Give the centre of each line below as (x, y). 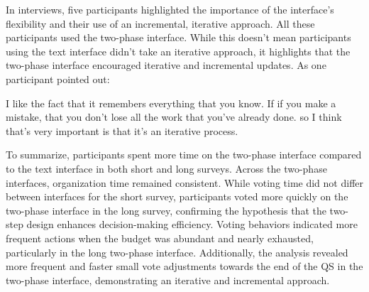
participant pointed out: (58, 79)
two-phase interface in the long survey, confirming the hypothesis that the (166, 210)
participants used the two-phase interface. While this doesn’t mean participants (178, 37)
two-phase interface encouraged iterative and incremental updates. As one (166, 65)
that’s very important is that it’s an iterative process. (122, 130)
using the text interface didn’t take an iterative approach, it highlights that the (178, 51)
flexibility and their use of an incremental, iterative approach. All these (160, 23)
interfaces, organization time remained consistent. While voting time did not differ (184, 182)
